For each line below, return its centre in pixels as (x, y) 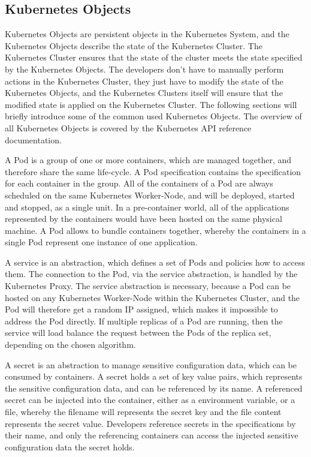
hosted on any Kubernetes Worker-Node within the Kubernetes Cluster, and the (153, 297)
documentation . (33, 139)
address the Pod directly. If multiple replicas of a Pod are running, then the (144, 321)
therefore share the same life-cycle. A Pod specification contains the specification (153, 171)
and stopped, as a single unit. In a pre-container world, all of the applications (147, 207)
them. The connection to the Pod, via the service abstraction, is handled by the (151, 274)
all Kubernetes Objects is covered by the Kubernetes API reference (128, 127)
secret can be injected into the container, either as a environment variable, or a (150, 400)
